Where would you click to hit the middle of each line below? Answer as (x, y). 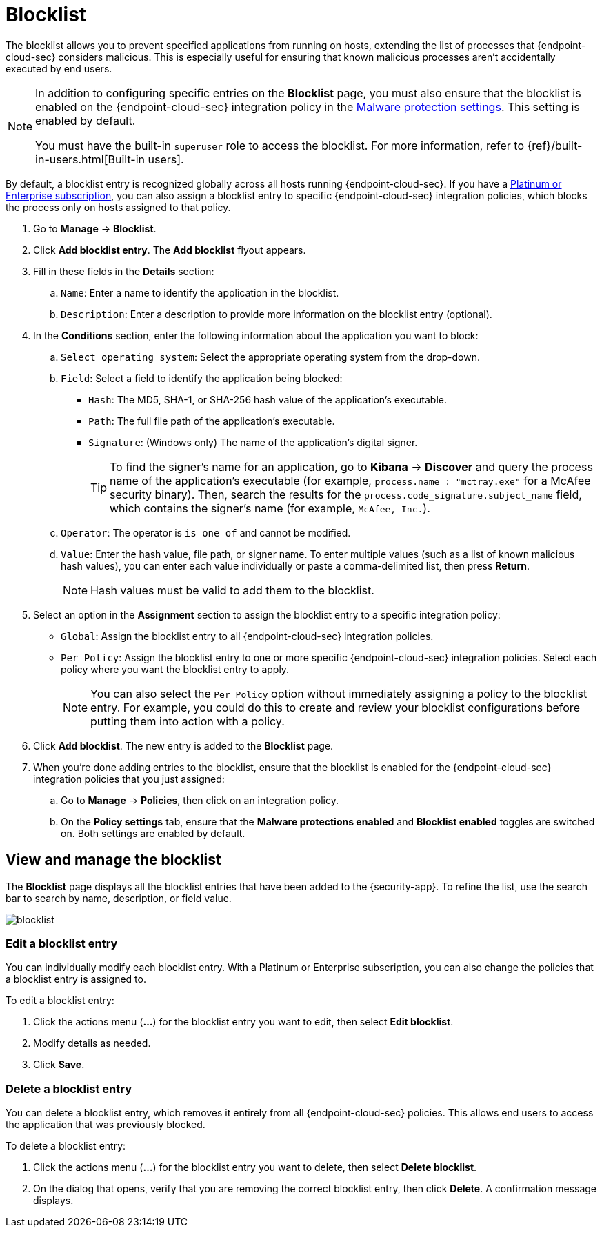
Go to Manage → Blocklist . (95, 228)
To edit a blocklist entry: (60, 1001)
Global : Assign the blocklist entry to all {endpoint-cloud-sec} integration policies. (247, 636)
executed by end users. (59, 68)
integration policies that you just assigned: (129, 779)
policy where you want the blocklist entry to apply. (175, 669)
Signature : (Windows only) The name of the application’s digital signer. (253, 442)
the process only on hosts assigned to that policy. (118, 207)
